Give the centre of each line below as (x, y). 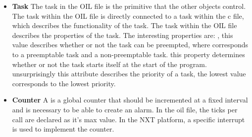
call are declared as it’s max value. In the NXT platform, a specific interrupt (128, 119)
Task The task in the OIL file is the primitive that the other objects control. (129, 6)
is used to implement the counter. (63, 129)
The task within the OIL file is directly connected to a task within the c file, (128, 16)
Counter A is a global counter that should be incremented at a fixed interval (130, 100)
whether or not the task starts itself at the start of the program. (109, 64)
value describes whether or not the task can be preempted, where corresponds (130, 45)
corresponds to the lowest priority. (64, 83)
